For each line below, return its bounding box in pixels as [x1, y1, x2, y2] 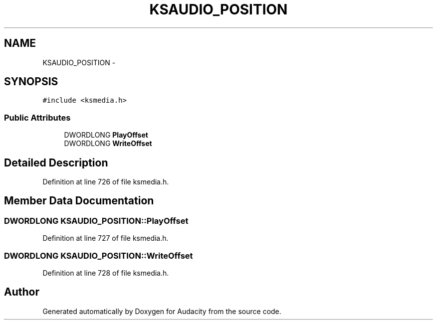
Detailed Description [4, 156, 108, 169]
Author [4, 286, 39, 299]
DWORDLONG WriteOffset [64, 139, 152, 148]
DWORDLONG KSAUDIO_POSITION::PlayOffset [4, 215, 189, 226]
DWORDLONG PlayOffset [64, 131, 148, 140]
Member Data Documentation [4, 194, 154, 207]
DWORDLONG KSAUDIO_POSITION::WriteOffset [4, 250, 193, 261]
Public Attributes [4, 112, 71, 123]
